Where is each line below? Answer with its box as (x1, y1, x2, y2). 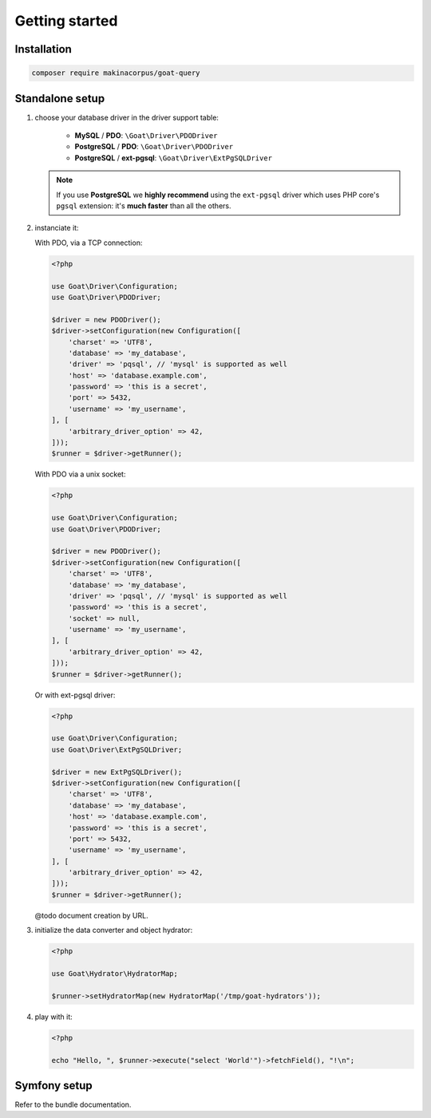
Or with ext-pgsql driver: (34, 690, 116, 700)
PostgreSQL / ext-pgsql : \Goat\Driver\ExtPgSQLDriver (74, 152, 273, 163)
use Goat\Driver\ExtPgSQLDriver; (51, 745, 183, 754)
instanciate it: (34, 223, 79, 233)
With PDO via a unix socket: (34, 469, 126, 479)
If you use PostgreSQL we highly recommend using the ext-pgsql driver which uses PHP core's (56, 190, 380, 200)
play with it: (34, 1012, 73, 1021)
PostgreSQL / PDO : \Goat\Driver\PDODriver (74, 142, 234, 152)
